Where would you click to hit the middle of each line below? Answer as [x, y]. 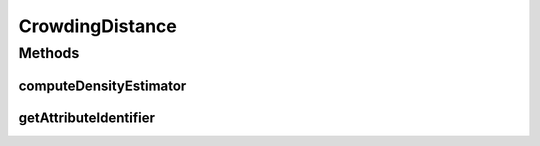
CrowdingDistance [97, 26]
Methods [49, 53]
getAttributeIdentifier [86, 117]
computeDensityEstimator [102, 85]
